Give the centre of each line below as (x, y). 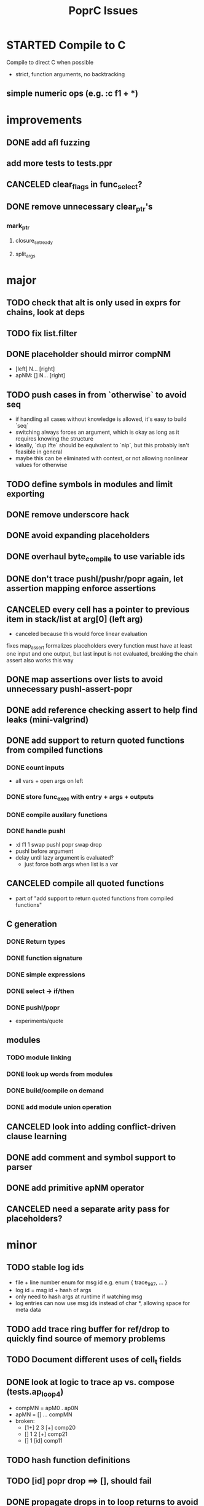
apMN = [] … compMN (44, 1414)
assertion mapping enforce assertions (81, 588)
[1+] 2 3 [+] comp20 (50, 1428)
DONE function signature (45, 958)
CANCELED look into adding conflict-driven (91, 1127)
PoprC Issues (103, 11)
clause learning (37, 1136)
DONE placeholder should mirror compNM (88, 354)
